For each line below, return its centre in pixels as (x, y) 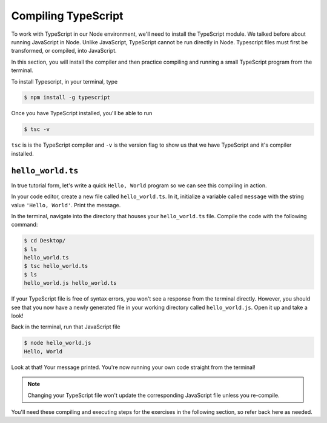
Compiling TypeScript (67, 16)
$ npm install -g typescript (67, 98)
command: (25, 225)
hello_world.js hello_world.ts (71, 283)
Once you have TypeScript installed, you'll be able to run (82, 113)
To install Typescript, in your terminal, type (64, 81)
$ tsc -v (37, 129)
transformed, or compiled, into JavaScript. (64, 51)
